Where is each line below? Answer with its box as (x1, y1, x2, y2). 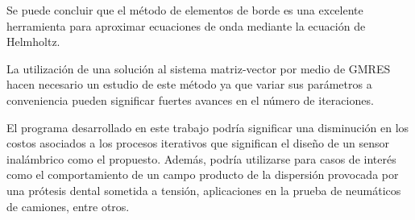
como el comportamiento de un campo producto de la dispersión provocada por (6, 166, 399, 183)
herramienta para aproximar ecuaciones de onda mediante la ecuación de (6, 17, 366, 34)
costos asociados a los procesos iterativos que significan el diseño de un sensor (6, 135, 390, 152)
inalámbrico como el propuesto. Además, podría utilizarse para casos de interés (6, 150, 396, 167)
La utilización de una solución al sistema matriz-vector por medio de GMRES (6, 60, 391, 77)
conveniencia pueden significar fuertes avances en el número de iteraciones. (6, 91, 374, 108)
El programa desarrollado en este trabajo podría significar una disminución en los (6, 118, 409, 135)
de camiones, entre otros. (6, 197, 130, 214)
